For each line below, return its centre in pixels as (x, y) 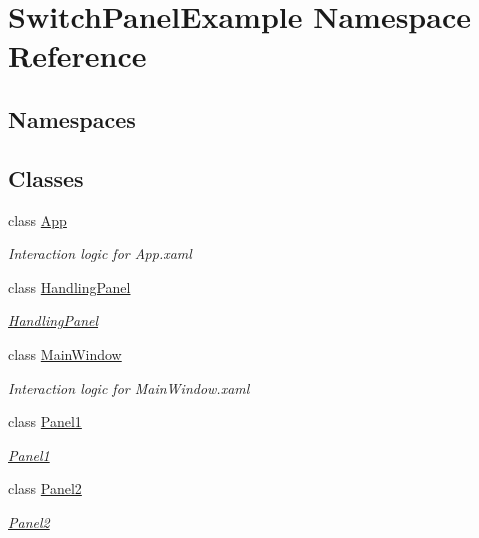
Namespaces (72, 118)
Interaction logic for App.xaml (100, 253)
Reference (77, 55)
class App (37, 219)
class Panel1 (45, 421)
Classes (46, 177)
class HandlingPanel (69, 286)
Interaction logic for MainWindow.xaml (129, 387)
